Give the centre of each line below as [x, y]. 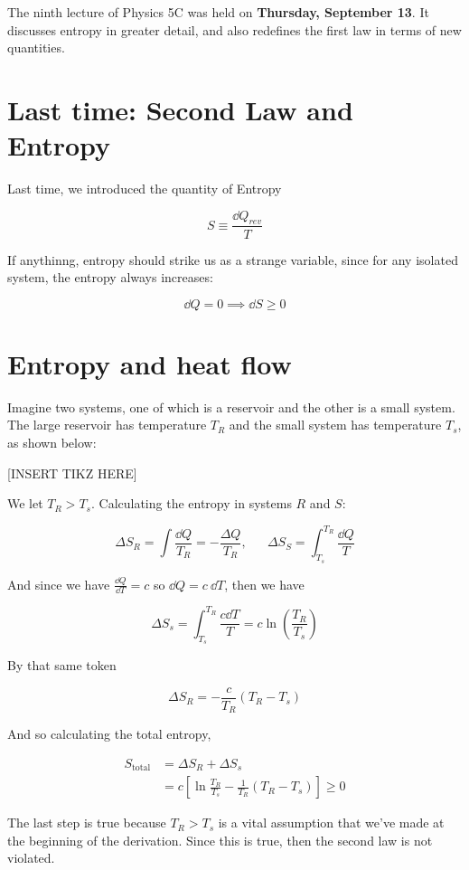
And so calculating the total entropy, [109, 734]
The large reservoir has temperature [107, 425]
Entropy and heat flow [150, 363]
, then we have [264, 584]
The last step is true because [87, 823]
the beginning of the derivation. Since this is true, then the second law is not [220, 840]
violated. [31, 858]
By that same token [62, 665]
